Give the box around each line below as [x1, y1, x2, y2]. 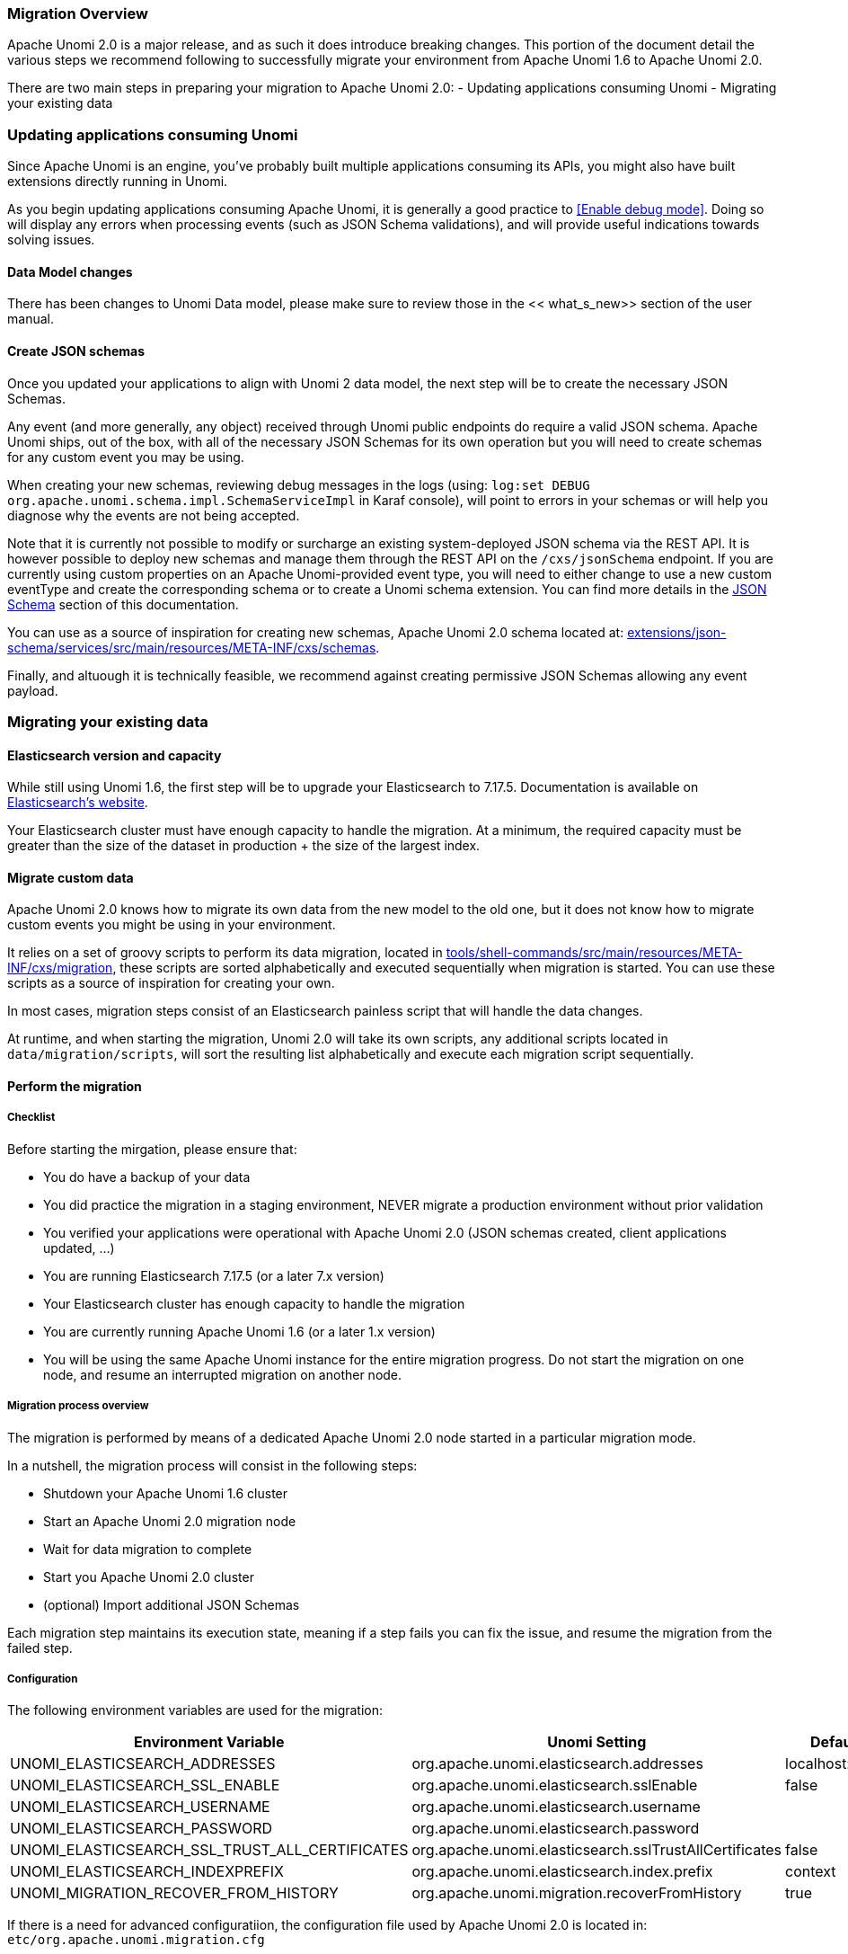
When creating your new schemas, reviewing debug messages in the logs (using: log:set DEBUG [7, 476, 590, 493]
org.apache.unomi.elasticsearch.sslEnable [411, 1776, 698, 1795]
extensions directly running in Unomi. [7, 173, 228, 190]
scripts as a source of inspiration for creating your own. [7, 975, 335, 991]
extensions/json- [627, 624, 727, 640]
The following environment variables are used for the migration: [7, 1702, 384, 1719]
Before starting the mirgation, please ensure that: [7, 1141, 297, 1157]
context [785, 1862, 836, 1881]
